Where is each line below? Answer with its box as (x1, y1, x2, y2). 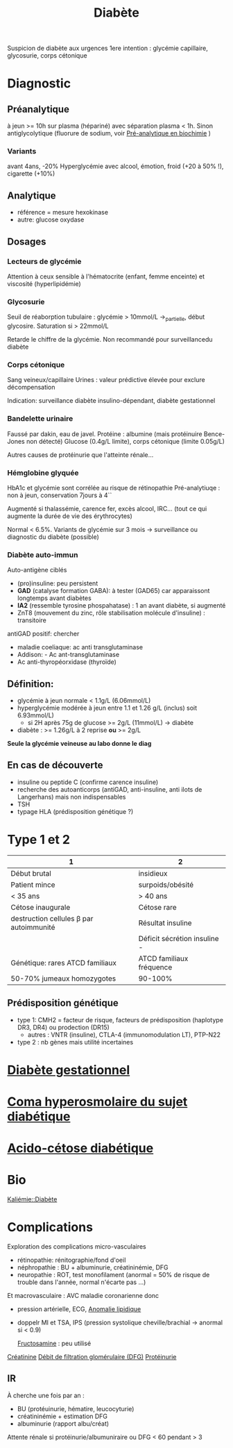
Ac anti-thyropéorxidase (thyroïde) (17, 658, 116, 666)
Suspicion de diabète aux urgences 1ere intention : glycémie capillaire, (7, 44, 208, 53)
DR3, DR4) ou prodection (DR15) (17, 1023, 110, 1031)
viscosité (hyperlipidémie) (7, 279, 81, 288)
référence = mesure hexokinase (17, 208, 109, 217)
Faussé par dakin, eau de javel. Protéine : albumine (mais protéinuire (7, 429, 202, 438)
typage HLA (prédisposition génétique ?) (17, 807, 134, 815)
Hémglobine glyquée (7, 467, 79, 477)
